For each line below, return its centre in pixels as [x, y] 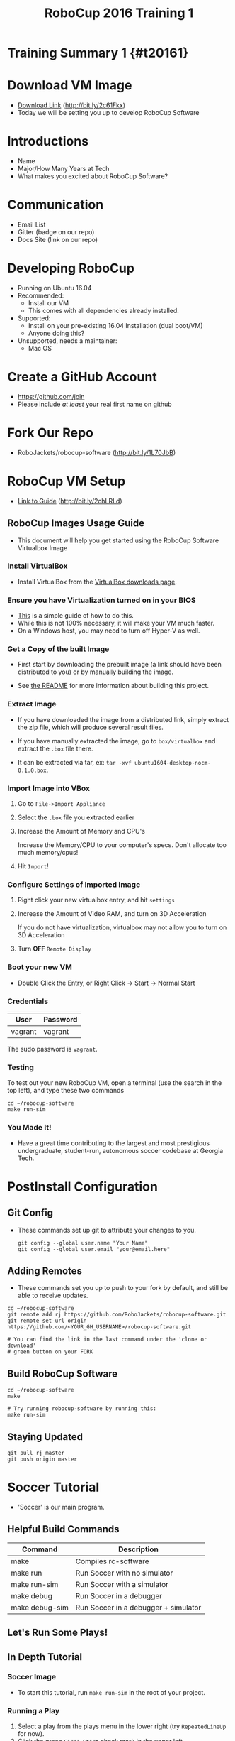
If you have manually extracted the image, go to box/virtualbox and [116, 741]
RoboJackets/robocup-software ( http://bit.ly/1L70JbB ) [97, 452]
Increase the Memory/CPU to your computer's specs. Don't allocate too [122, 845]
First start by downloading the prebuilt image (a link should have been [119, 665]
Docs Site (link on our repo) [57, 240]
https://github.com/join [51, 396]
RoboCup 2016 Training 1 [119, 13]
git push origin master [42, 1459]
